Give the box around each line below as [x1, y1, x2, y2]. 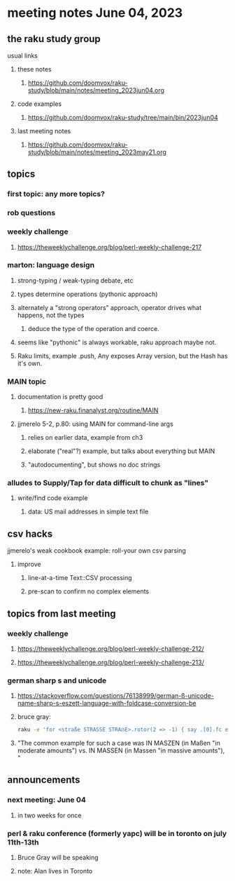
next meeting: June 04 [7, 795, 86, 805]
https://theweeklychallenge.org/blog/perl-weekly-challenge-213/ [17, 658, 205, 666]
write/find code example [17, 494, 88, 502]
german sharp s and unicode [7, 675, 107, 685]
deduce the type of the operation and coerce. [27, 324, 159, 332]
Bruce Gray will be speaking [17, 854, 99, 862]
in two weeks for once [17, 811, 82, 819]
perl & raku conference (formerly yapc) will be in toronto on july [7, 828, 227, 838]
